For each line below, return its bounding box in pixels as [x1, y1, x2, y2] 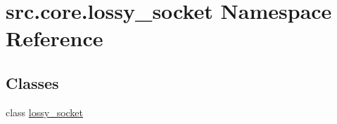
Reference [6, 24, 103, 53]
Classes [6, 71, 59, 93]
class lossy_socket [6, 104, 84, 119]
